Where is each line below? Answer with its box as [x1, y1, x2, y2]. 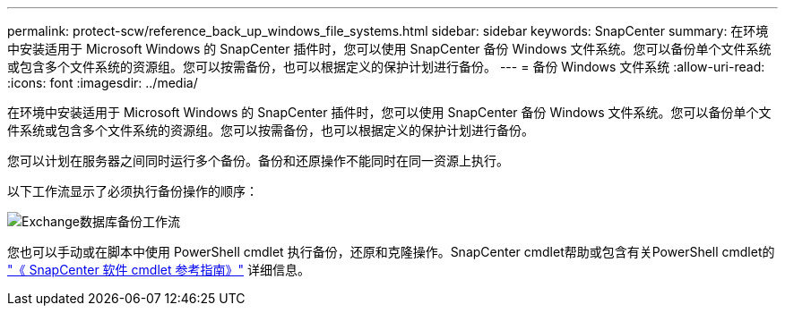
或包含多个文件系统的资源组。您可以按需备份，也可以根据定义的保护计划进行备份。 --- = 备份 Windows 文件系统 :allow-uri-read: [7, 59, 765, 74]
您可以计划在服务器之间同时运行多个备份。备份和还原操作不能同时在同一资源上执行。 [7, 153, 509, 168]
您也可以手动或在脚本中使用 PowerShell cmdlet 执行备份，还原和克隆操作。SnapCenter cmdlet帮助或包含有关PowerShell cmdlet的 [7, 244, 775, 259]
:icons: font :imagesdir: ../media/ [7, 75, 198, 90]
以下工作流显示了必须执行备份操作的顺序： [7, 183, 258, 199]
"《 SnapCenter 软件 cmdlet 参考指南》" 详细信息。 [7, 262, 310, 277]
